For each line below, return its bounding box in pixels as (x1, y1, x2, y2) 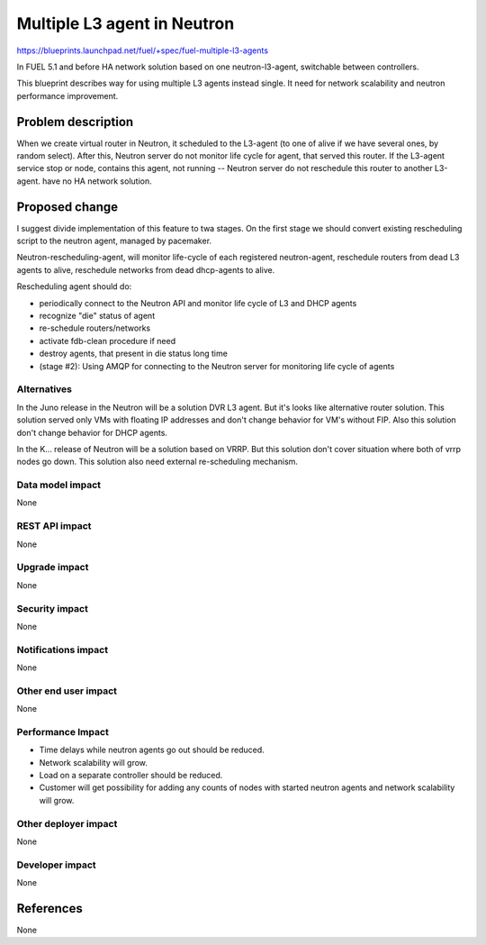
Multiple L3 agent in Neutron (16, 14, 235, 33)
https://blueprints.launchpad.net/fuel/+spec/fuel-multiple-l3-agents (16, 45, 269, 56)
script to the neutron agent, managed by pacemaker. (16, 235, 211, 247)
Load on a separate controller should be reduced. (39, 770, 223, 781)
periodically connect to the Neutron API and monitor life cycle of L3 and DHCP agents (39, 297, 357, 308)
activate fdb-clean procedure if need (39, 335, 175, 346)
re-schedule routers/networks (39, 323, 151, 333)
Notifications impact (16, 643, 108, 656)
